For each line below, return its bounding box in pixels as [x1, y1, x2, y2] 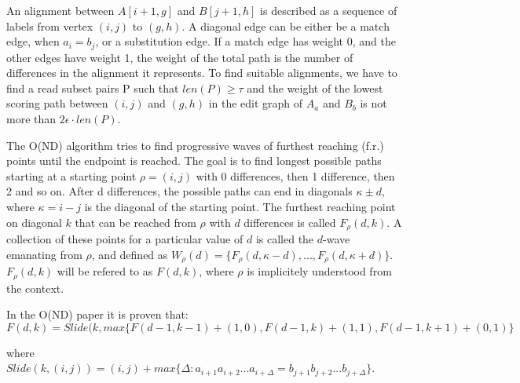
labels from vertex [6, 17, 93, 34]
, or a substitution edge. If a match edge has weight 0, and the [95, 33, 396, 49]
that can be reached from [75, 213, 196, 230]
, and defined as [91, 246, 168, 262]
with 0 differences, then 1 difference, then [196, 167, 395, 184]
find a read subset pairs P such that [6, 79, 179, 96]
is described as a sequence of [260, 2, 397, 18]
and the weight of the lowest [247, 79, 383, 96]
